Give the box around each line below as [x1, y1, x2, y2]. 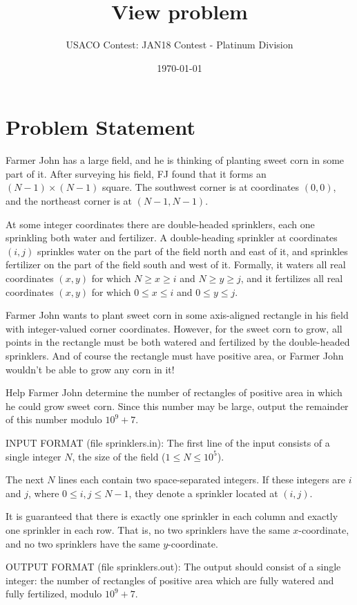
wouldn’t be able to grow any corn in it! [6, 362, 175, 376]
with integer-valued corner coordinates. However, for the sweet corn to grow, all [6, 321, 342, 335]
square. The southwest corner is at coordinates [102, 180, 300, 194]
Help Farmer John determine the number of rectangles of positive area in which [6, 385, 342, 400]
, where [28, 485, 59, 500]
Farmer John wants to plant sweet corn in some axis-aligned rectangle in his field [6, 308, 349, 322]
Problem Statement [6, 113, 195, 141]
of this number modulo [6, 412, 102, 427]
